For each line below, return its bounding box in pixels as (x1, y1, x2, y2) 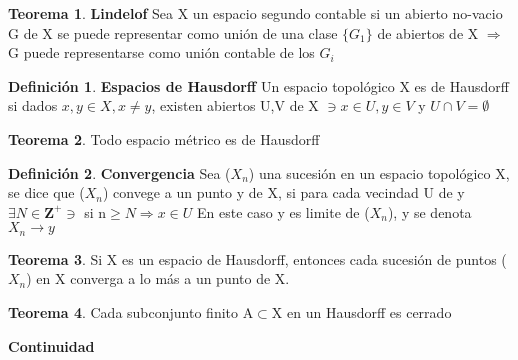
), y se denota (387, 201, 472, 222)
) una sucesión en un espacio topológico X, (248, 162, 510, 183)
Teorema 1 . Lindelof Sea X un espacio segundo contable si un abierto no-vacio (8, 3, 503, 23)
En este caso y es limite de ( (196, 201, 370, 222)
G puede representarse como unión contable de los (8, 42, 315, 63)
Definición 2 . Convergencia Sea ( (8, 162, 231, 183)
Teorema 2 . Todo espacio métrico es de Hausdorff (8, 128, 320, 149)
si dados (8, 95, 58, 116)
